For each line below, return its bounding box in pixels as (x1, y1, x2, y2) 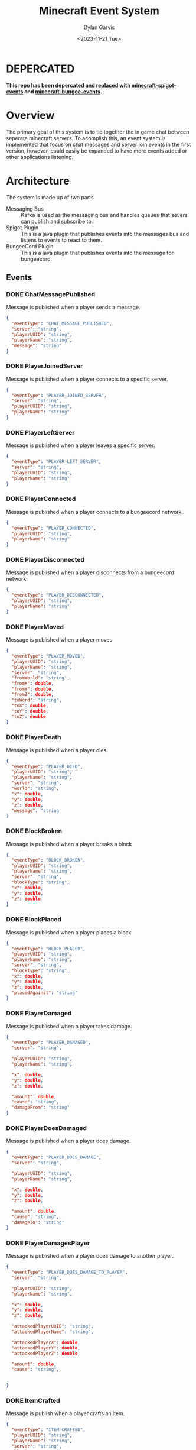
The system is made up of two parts (6, 193, 94, 200)
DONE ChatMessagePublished (6, 290, 96, 298)
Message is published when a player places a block (6, 928, 132, 936)
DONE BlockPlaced (6, 915, 62, 924)
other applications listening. (6, 153, 74, 160)
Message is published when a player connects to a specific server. (6, 376, 168, 383)
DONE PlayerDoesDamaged (6, 1124, 87, 1132)
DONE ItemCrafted (6, 1397, 60, 1405)
